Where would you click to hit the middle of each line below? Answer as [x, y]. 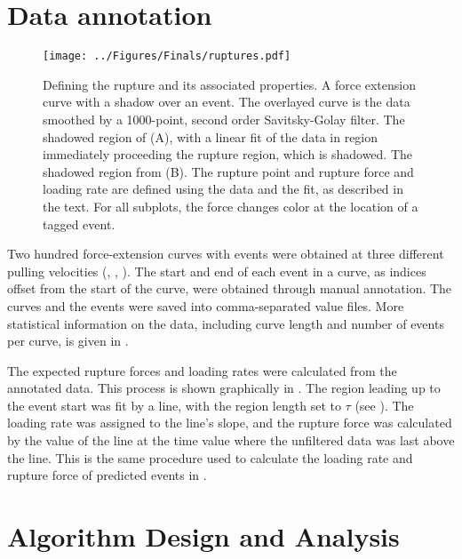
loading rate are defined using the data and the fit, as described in [223, 189]
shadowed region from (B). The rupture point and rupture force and [228, 171]
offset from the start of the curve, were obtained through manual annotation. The [230, 288]
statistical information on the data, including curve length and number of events [226, 323]
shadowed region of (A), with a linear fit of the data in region [211, 136]
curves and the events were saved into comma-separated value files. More [206, 305]
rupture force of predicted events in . [107, 475]
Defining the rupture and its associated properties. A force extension [230, 84]
